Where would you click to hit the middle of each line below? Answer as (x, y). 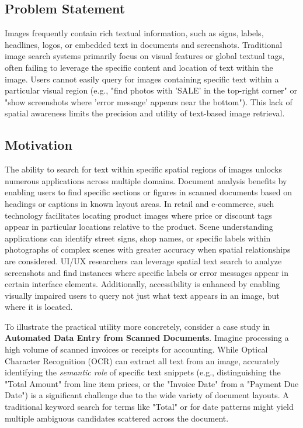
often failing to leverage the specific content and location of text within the (139, 67)
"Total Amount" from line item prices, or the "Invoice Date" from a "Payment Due (152, 383)
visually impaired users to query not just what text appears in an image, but (142, 295)
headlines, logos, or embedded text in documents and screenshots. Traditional (144, 44)
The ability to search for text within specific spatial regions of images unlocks (144, 169)
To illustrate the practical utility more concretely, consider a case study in (137, 326)
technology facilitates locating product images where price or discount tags (138, 215)
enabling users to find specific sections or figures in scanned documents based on (148, 192)
